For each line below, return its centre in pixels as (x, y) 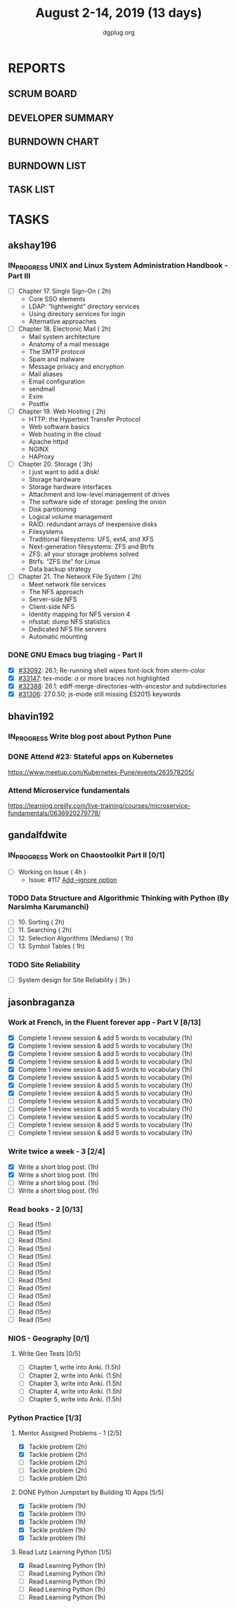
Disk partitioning (52, 509)
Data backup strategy (60, 569)
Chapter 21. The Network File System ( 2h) (80, 577)
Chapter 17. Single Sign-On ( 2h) (65, 291)
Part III (19, 275)
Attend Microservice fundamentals (69, 790)
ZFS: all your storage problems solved (84, 554)
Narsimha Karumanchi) (48, 907)
